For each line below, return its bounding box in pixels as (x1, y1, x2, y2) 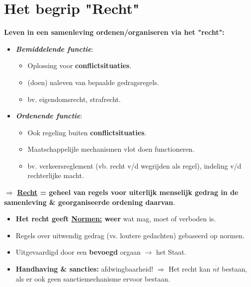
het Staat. (156, 247, 186, 257)
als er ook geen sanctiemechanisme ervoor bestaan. (15, 273, 170, 284)
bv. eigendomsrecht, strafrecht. (27, 94, 121, 104)
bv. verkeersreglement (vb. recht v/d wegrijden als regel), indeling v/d (27, 160, 242, 171)
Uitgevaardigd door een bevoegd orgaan (15, 247, 141, 257)
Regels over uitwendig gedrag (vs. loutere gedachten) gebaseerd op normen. (15, 230, 245, 240)
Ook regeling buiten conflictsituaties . (27, 127, 147, 137)
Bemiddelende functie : (15, 43, 93, 54)
